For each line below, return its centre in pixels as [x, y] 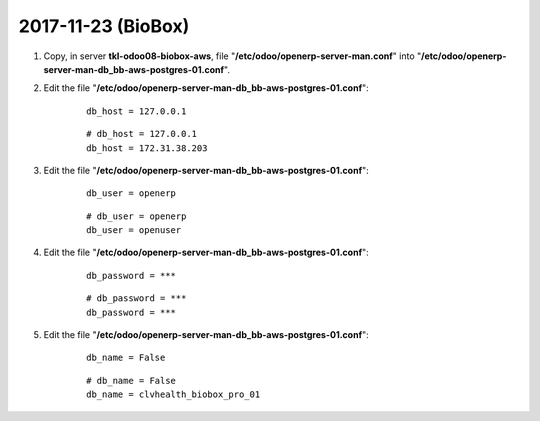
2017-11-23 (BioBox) [104, 26]
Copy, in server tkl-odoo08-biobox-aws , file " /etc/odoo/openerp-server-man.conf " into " [232, 56]
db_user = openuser [134, 230]
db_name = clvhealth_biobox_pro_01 [173, 394]
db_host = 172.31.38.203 [147, 148]
